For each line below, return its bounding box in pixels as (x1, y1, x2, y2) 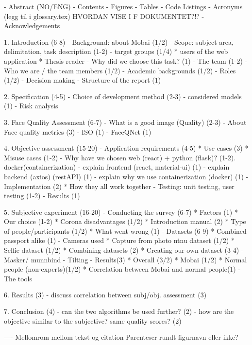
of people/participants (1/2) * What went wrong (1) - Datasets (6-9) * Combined (4, 225, 247, 236)
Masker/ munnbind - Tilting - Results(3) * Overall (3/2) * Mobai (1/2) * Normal (4, 254, 247, 264)
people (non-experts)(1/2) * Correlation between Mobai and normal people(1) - (4, 264, 241, 274)
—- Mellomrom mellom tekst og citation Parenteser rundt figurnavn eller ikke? (4, 332, 238, 342)
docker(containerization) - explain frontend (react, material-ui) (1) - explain (4, 162, 230, 172)
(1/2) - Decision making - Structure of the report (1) (4, 75, 161, 85)
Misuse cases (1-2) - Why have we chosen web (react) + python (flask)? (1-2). (4, 152, 236, 162)
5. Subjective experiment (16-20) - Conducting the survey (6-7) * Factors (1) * (4, 207, 238, 217)
